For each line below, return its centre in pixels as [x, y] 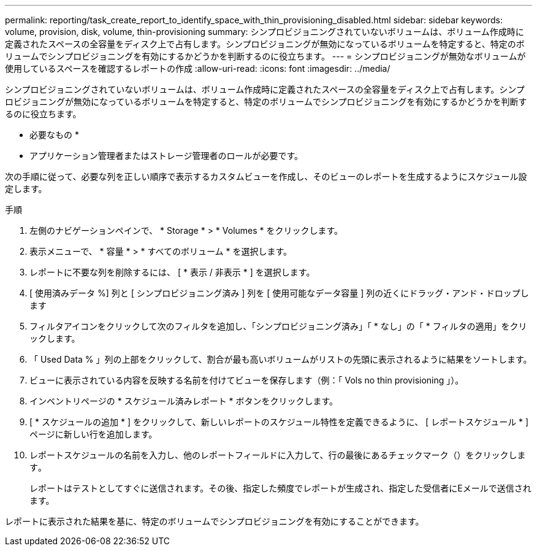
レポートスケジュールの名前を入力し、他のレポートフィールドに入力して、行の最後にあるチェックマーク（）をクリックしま [278, 455]
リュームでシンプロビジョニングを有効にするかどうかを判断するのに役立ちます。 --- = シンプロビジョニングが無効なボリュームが [265, 56]
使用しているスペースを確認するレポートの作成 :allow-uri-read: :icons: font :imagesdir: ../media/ [198, 68]
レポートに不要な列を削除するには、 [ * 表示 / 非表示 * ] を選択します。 [172, 272]
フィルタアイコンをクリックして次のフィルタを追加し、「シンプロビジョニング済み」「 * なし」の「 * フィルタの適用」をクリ [278, 326]
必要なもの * [54, 135]
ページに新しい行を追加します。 [93, 434]
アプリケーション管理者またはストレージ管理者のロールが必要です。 [166, 156]
